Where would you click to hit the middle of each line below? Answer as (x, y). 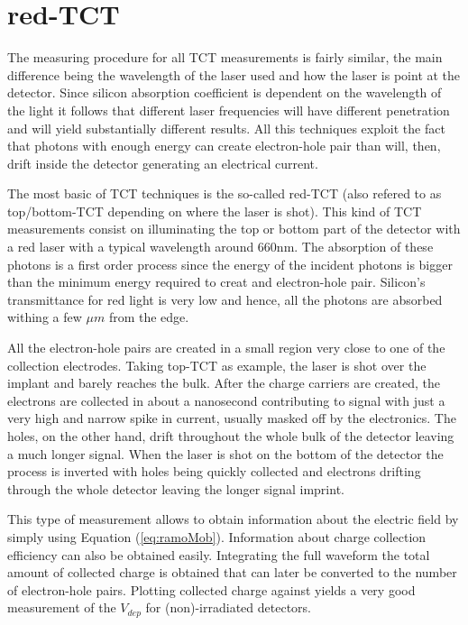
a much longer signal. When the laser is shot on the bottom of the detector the (225, 453)
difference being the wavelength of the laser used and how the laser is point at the (234, 74)
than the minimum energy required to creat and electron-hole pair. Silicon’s (216, 282)
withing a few (45, 317)
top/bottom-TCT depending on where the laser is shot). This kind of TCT (215, 211)
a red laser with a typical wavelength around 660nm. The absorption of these (220, 247)
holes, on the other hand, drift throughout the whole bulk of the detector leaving (231, 436)
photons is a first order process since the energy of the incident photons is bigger (230, 264)
